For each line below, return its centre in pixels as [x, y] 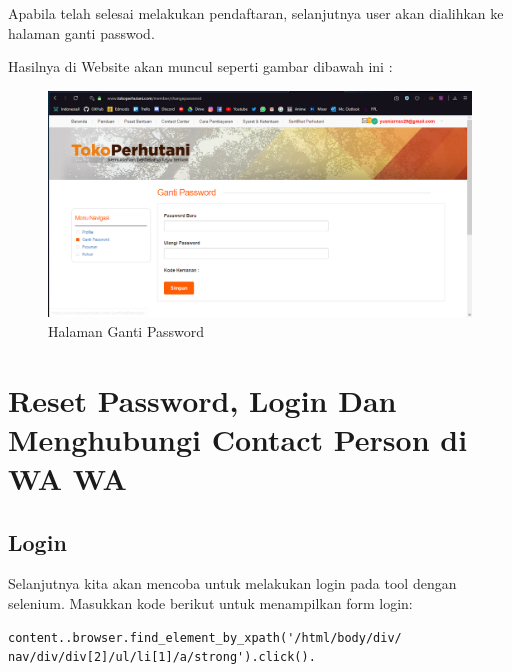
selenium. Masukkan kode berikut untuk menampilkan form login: [210, 603]
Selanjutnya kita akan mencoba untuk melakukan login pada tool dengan [232, 583]
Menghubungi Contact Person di [238, 438]
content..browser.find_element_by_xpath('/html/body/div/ [205, 637]
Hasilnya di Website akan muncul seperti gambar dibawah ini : [200, 66]
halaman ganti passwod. [81, 32]
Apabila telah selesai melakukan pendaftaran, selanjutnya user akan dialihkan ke [256, 13]
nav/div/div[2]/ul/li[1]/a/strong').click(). [162, 657]
